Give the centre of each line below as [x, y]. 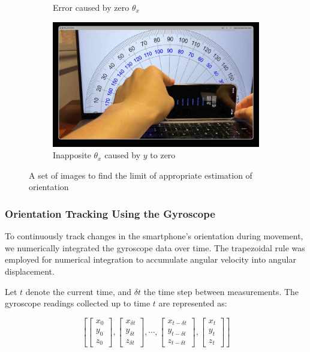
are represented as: [193, 303]
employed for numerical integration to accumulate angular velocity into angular [151, 259]
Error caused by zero [91, 7]
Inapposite [72, 155]
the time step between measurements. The [221, 291]
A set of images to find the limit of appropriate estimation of [141, 175]
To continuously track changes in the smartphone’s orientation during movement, [154, 236]
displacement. [30, 271]
